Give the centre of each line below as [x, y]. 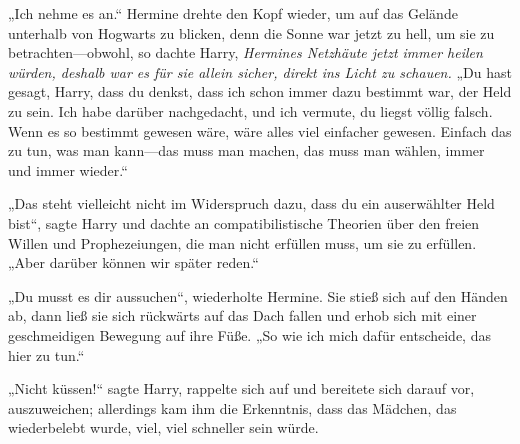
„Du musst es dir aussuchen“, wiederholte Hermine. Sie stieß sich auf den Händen [258, 295]
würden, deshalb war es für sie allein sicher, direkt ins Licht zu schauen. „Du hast [260, 71]
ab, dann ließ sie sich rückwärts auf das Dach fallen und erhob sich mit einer [242, 315]
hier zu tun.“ [46, 354]
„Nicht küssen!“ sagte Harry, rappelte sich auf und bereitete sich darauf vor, [241, 388]
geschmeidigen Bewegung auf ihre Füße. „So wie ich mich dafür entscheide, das [249, 334]
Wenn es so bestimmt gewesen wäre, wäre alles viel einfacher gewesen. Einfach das [260, 130]
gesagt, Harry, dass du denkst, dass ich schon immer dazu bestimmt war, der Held [260, 91]
